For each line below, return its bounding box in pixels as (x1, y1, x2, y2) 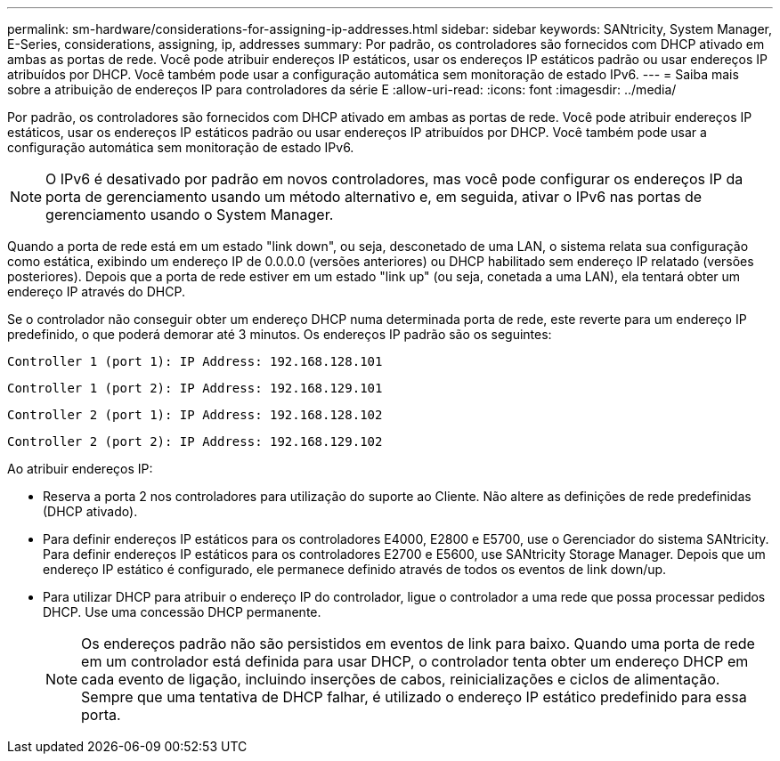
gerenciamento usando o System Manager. (45, 206, 334, 223)
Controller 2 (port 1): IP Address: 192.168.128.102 (7, 408, 383, 422)
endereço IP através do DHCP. (7, 284, 185, 299)
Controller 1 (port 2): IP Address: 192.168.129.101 (7, 381, 383, 395)
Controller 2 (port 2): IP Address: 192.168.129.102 (7, 434, 383, 449)
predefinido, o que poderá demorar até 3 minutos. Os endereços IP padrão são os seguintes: (7, 327, 552, 342)
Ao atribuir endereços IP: (7, 461, 153, 476)
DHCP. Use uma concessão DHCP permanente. (43, 604, 321, 619)
